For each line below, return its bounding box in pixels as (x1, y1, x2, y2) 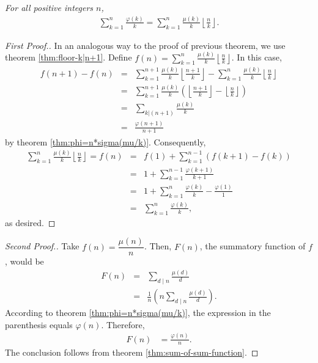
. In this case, (231, 51, 282, 64)
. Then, (144, 240, 172, 252)
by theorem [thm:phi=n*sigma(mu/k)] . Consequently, (5, 135, 206, 148)
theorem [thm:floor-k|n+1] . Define (5, 51, 132, 64)
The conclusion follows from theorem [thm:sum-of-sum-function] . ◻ (5, 346, 259, 359)
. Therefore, (101, 318, 145, 331)
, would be (5, 255, 44, 268)
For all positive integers (5, 1, 94, 13)
